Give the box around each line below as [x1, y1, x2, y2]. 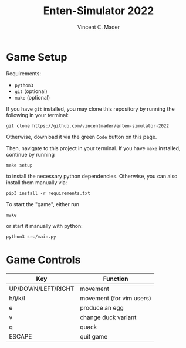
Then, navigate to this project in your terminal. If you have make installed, [6, 144, 181, 151]
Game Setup [6, 50, 67, 64]
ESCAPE [9, 332, 32, 340]
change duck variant [80, 313, 137, 322]
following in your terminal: [6, 111, 69, 118]
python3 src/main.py [6, 234, 57, 240]
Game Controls [6, 253, 81, 266]
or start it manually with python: [6, 222, 83, 229]
